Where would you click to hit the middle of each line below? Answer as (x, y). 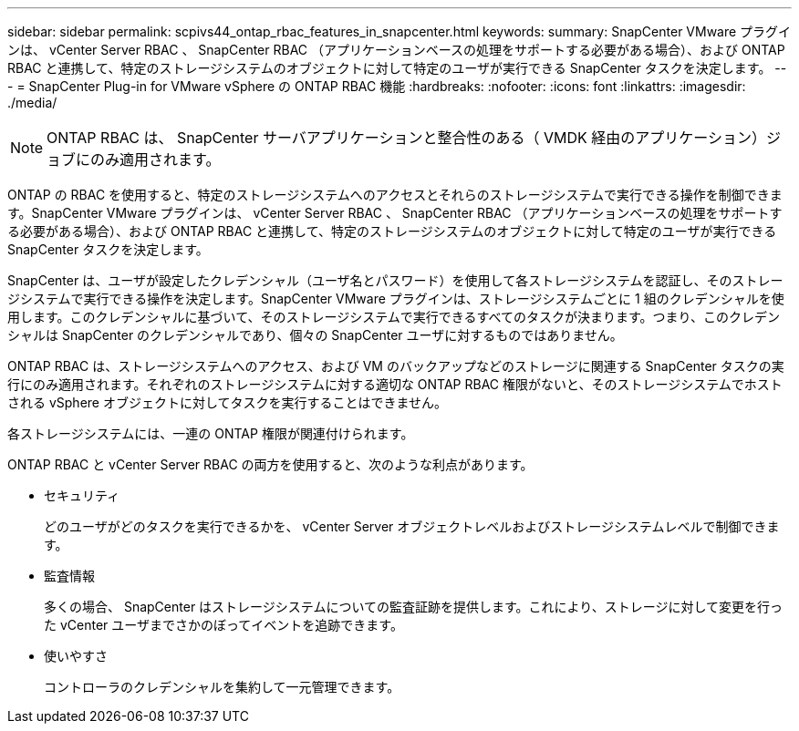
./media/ (32, 103)
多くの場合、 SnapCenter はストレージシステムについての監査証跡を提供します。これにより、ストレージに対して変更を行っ (414, 607)
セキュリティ (82, 495)
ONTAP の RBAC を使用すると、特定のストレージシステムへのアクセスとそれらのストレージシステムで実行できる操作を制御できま (395, 195)
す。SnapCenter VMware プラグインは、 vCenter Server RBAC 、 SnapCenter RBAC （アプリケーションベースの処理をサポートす (395, 213)
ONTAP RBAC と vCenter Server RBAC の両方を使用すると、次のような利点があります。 (270, 464)
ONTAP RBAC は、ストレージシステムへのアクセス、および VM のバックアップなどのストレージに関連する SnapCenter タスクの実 (396, 366)
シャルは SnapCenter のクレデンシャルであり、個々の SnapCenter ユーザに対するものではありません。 (315, 335)
